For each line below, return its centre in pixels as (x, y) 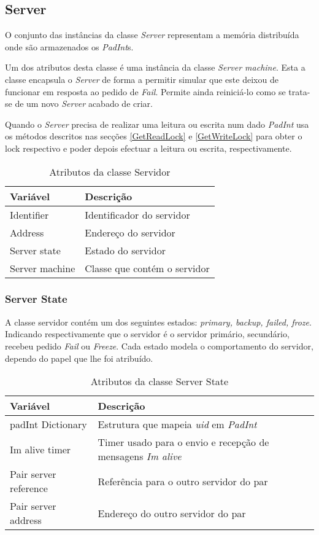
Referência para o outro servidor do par (183, 481)
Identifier (29, 214)
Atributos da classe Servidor (110, 171)
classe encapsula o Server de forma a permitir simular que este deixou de (142, 79)
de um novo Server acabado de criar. (84, 103)
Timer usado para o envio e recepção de (183, 442)
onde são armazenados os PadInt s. (69, 46)
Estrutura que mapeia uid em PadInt (177, 424)
